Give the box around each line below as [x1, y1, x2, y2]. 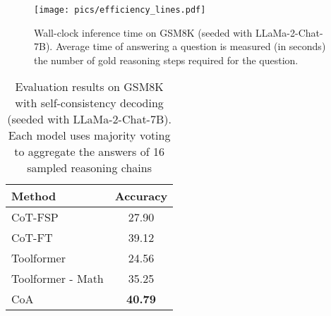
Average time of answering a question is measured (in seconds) [55, 39, 326, 54]
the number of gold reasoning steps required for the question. [34, 52, 299, 67]
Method [11, 188, 56, 205]
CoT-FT [11, 229, 53, 246]
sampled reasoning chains [27, 159, 152, 176]
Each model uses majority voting [8, 127, 171, 144]
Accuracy [114, 188, 168, 205]
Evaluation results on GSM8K [15, 78, 164, 95]
